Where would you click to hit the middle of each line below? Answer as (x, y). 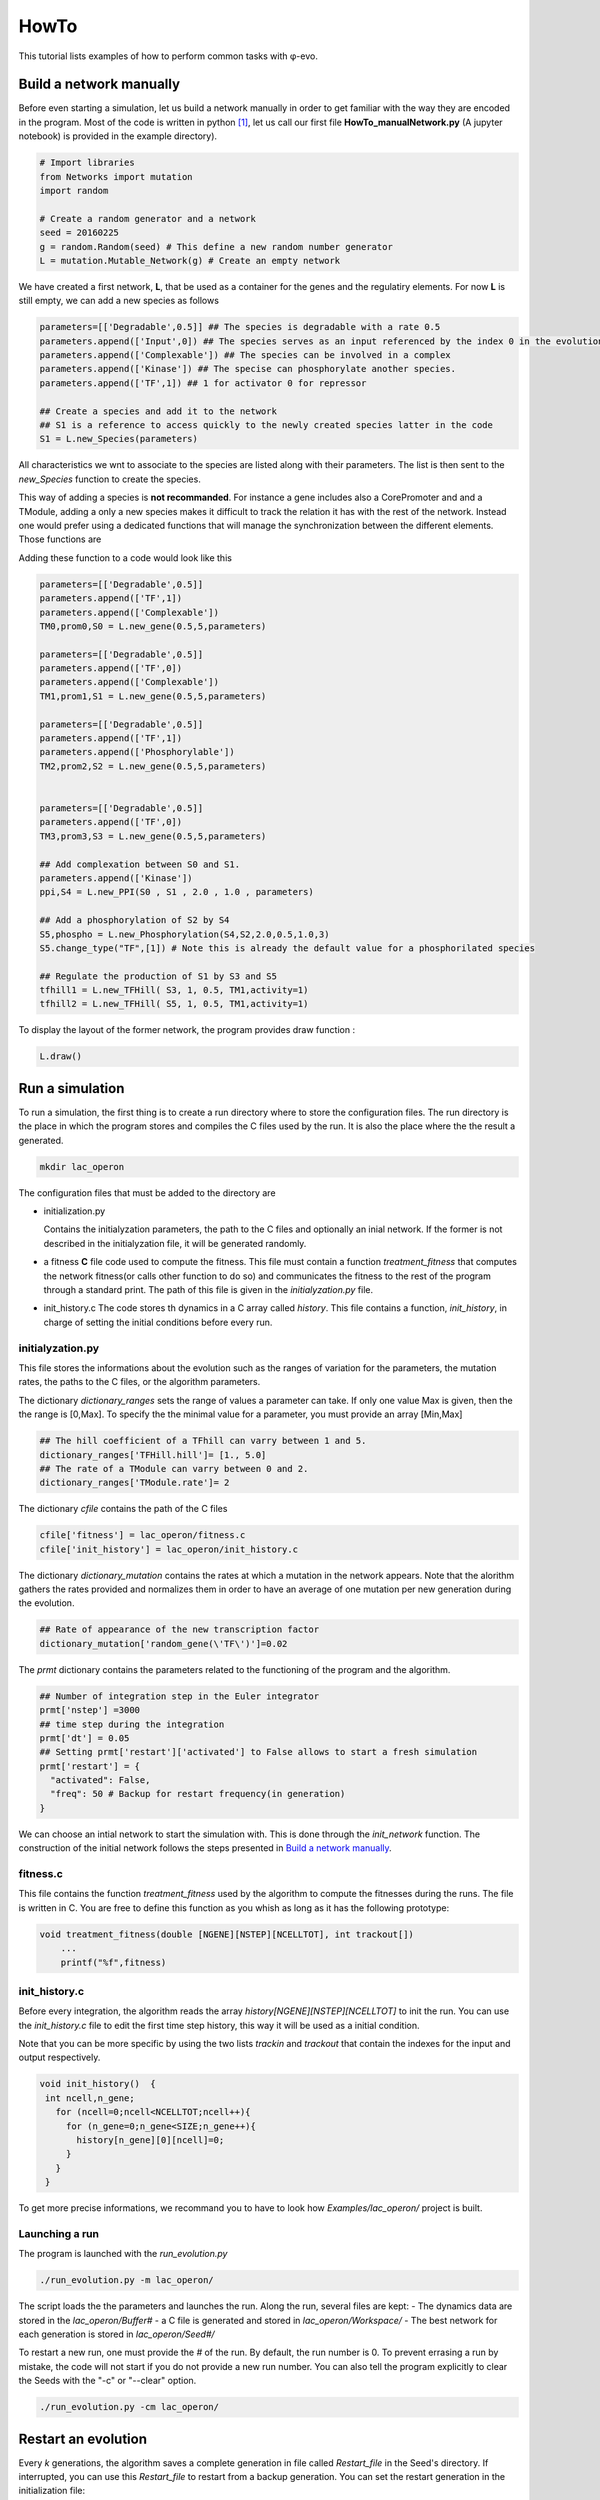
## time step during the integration (132, 1724)
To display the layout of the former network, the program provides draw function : (186, 1030)
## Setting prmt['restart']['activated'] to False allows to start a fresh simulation (258, 1752)
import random (74, 190)
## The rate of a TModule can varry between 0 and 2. (174, 1468)
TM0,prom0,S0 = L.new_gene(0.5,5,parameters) (153, 626)
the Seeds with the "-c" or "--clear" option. (107, 2381)
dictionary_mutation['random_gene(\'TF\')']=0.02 (163, 1643)
